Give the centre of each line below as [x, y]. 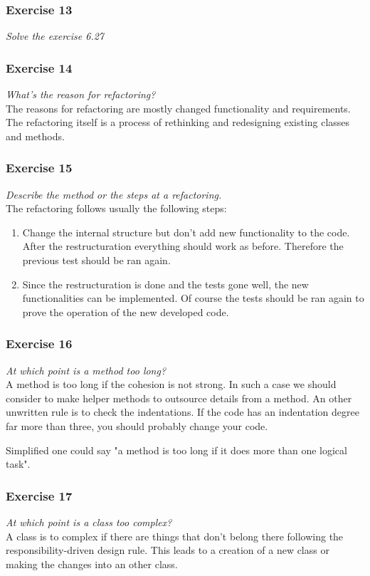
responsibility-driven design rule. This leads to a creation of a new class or [168, 550]
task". [18, 464]
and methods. [35, 136]
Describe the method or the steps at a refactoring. [114, 194]
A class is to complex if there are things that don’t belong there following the [175, 536]
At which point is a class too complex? [89, 522]
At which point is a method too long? [86, 370]
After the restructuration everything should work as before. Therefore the [183, 246]
